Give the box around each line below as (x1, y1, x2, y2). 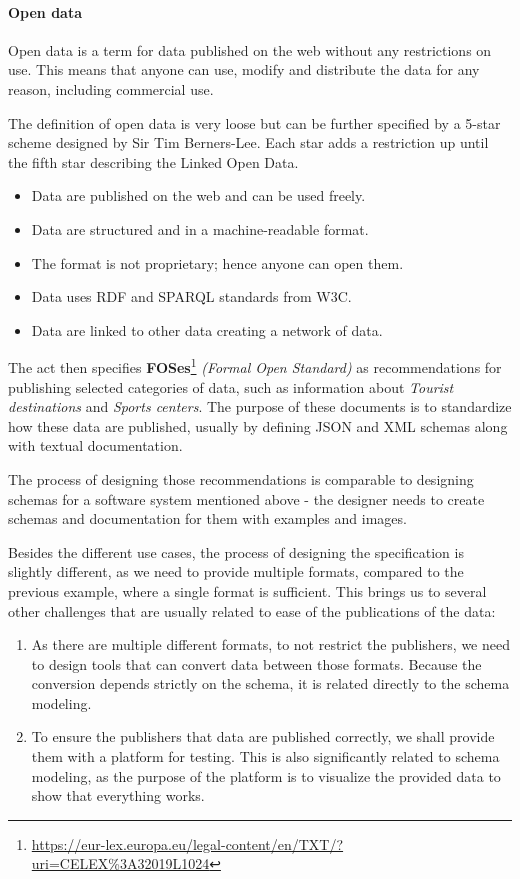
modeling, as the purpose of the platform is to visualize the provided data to (31, 765, 501, 786)
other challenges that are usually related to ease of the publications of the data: (8, 600, 496, 621)
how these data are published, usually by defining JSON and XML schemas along (8, 415, 508, 436)
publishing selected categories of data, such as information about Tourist (8, 376, 454, 397)
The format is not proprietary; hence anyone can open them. (31, 252, 404, 273)
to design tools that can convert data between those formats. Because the (31, 653, 482, 674)
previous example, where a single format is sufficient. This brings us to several (8, 580, 487, 601)
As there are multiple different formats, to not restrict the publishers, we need (31, 634, 510, 655)
